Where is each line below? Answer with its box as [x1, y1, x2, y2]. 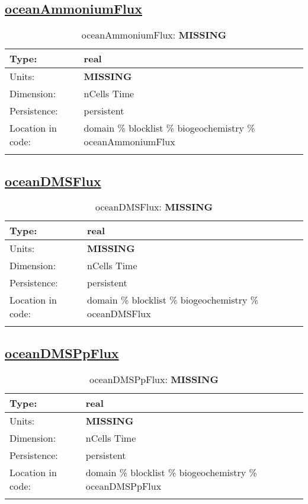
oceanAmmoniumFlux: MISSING [81, 28, 227, 42]
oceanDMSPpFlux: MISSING [89, 372, 219, 386]
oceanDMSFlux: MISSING [95, 200, 213, 214]
